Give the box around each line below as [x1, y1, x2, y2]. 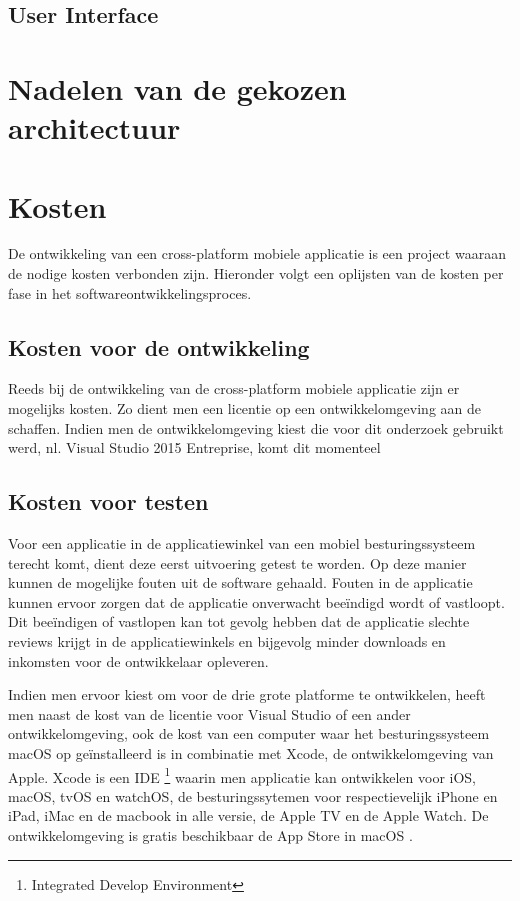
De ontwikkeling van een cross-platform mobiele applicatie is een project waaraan [8, 243, 506, 264]
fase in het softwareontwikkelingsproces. [8, 282, 252, 303]
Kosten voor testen [8, 486, 209, 517]
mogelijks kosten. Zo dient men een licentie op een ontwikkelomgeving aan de [8, 398, 481, 419]
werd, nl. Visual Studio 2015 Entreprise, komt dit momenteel [8, 437, 381, 458]
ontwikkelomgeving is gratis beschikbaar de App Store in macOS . [8, 825, 413, 845]
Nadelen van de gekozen [8, 67, 347, 108]
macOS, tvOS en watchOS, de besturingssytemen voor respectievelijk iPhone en [8, 785, 498, 806]
